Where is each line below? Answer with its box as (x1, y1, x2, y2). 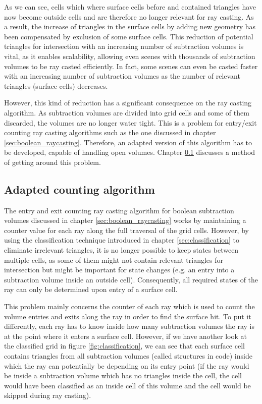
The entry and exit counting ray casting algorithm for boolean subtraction (4, 205, 234, 215)
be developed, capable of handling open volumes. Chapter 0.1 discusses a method (4, 147, 255, 157)
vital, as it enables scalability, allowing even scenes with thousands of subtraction (4, 50, 255, 61)
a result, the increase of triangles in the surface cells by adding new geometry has (4, 21, 256, 32)
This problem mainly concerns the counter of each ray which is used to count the (4, 301, 255, 312)
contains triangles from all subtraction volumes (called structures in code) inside (4, 351, 252, 361)
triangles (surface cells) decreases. (4, 80, 108, 91)
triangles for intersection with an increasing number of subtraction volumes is (4, 41, 244, 51)
